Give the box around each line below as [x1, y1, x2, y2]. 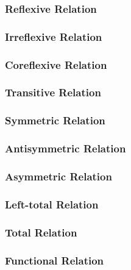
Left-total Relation [5, 196, 99, 211]
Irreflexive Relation [5, 29, 102, 44]
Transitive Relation [5, 85, 101, 100]
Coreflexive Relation [5, 57, 107, 72]
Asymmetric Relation [5, 168, 112, 183]
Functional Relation [5, 252, 104, 268]
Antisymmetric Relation [5, 141, 126, 156]
